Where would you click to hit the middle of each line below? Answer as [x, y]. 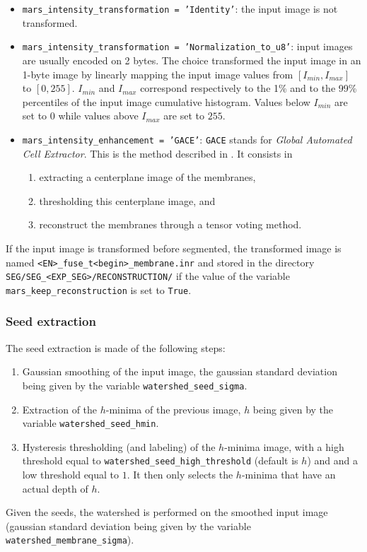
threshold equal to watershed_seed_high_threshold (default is [160, 460]
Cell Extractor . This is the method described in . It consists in [157, 153]
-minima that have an [289, 475]
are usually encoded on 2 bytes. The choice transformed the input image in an [192, 60]
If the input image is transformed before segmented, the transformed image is [174, 248]
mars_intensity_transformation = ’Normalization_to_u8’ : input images [187, 46]
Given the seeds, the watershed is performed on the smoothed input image [167, 512]
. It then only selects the [180, 475]
